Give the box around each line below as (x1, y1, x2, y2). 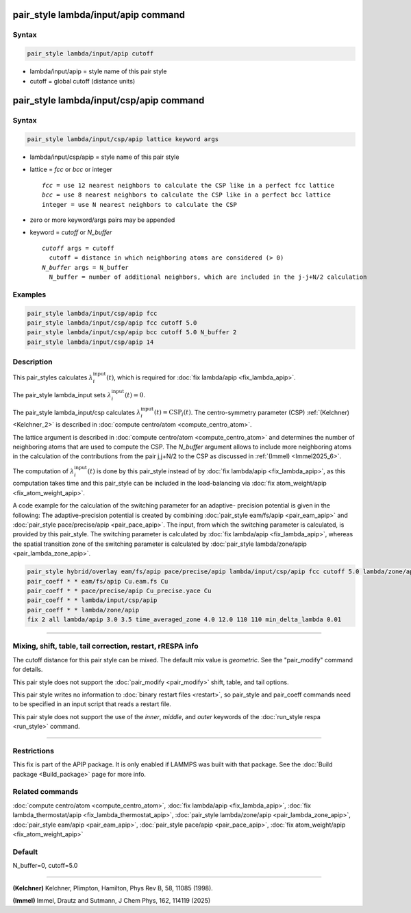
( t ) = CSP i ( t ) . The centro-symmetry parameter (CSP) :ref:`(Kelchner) (153, 408, 349, 418)
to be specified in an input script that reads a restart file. (12, 700, 171, 708)
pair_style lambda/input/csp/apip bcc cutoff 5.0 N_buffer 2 (27, 329, 237, 336)
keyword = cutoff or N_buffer (29, 228, 112, 236)
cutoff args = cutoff (42, 244, 114, 252)
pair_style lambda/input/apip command (12, 9, 185, 21)
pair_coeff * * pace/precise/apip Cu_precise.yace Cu (27, 586, 212, 595)
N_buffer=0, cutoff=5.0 (12, 862, 78, 870)
